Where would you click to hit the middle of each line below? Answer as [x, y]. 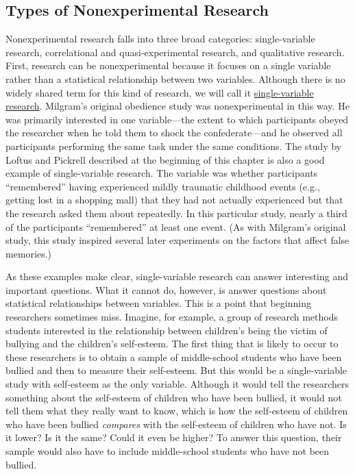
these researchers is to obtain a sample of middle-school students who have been [174, 357]
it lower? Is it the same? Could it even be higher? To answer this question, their [174, 437]
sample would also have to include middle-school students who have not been [168, 451]
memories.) [28, 253]
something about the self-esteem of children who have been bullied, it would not [174, 397]
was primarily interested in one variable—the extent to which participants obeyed [177, 119]
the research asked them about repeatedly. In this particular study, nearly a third [176, 213]
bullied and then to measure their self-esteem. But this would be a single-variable [176, 370]
